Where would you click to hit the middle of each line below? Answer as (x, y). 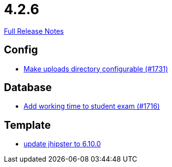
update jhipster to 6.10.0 (62, 144)
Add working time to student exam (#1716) (92, 106)
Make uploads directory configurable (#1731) (96, 69)
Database (28, 88)
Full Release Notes (34, 31)
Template (28, 125)
